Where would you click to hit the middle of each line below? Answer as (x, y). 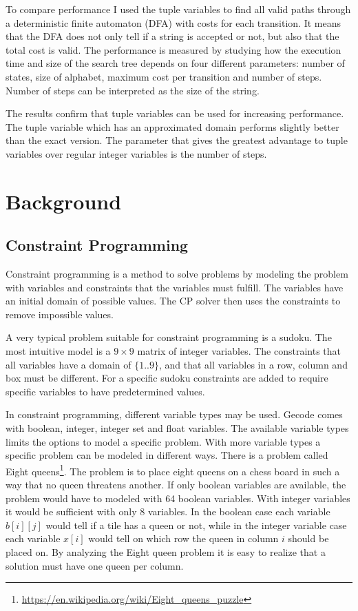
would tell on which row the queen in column (183, 538)
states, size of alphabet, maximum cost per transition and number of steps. (164, 76)
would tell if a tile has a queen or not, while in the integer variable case (196, 525)
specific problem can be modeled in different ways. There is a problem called (167, 455)
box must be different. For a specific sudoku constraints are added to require (167, 378)
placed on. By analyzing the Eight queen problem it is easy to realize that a (166, 552)
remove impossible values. (60, 314)
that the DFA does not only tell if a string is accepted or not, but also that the (172, 36)
